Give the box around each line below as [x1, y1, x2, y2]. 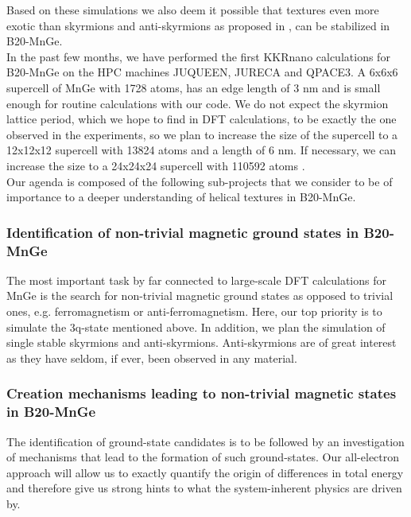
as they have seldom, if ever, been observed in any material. [6, 349, 297, 366]
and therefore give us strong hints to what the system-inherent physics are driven [6, 480, 402, 496]
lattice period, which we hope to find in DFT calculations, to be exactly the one [6, 111, 397, 127]
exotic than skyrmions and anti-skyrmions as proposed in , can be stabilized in [6, 17, 390, 33]
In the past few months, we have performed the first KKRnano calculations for [6, 48, 390, 64]
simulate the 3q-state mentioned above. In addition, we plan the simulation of [6, 318, 386, 335]
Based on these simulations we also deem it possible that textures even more [6, 2, 379, 17]
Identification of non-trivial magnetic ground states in [6, 222, 359, 242]
